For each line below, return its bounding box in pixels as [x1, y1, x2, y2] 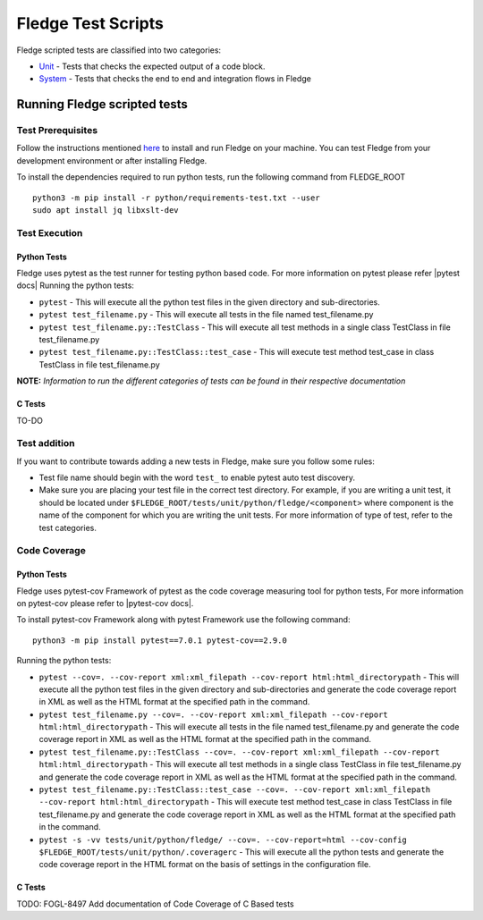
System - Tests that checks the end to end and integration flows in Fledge [38, 73, 312, 84]
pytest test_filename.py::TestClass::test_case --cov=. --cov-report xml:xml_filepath [38, 785, 431, 795]
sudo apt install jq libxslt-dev [32, 206, 179, 215]
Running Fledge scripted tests [16, 97, 188, 112]
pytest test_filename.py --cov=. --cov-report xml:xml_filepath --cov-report [38, 709, 388, 720]
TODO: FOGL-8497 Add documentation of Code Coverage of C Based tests [16, 899, 294, 909]
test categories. [38, 522, 97, 533]
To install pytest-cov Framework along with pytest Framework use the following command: [16, 614, 351, 625]
